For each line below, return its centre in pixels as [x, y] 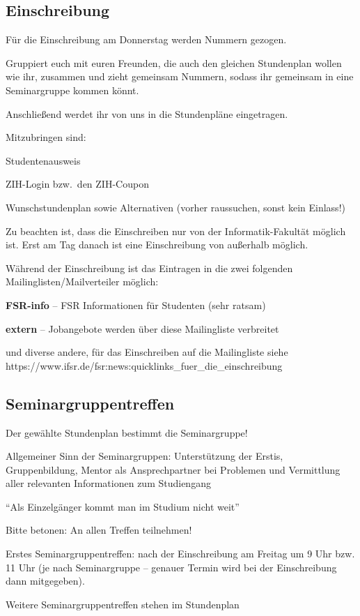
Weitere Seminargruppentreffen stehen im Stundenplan [123, 604]
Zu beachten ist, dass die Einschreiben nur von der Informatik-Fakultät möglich [176, 231]
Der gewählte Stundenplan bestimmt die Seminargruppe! [127, 432]
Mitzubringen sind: [46, 137]
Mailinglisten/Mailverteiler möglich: [82, 281]
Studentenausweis [43, 160]
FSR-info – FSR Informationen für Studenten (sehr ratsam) [136, 305]
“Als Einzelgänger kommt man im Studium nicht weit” [123, 506]
